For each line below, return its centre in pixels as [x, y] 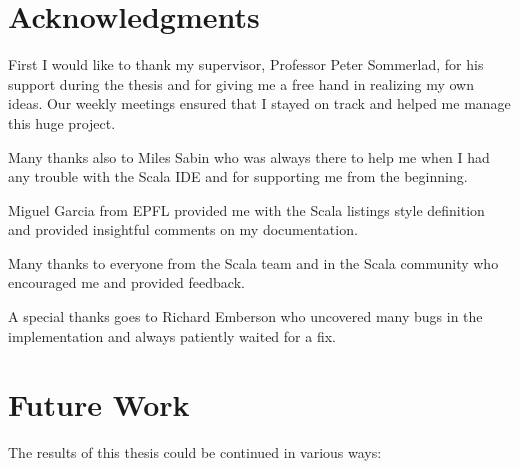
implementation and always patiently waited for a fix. [172, 335]
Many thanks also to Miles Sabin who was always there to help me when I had [249, 156]
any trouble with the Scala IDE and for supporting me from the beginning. [238, 176]
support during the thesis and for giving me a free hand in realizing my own [241, 83]
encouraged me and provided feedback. [126, 282]
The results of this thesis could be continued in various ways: [195, 452]
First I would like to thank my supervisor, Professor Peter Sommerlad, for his [246, 64]
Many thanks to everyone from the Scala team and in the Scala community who [253, 262]
